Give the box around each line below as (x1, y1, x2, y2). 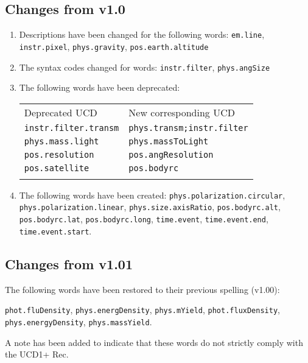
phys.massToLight (128, 136, 209, 146)
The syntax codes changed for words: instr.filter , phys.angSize (19, 60, 270, 73)
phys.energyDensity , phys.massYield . (5, 315, 152, 328)
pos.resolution (24, 149, 94, 160)
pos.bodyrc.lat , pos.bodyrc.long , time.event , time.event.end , (19, 213, 268, 225)
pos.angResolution (128, 149, 214, 160)
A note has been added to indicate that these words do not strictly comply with (5, 336, 303, 348)
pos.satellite (24, 163, 89, 173)
